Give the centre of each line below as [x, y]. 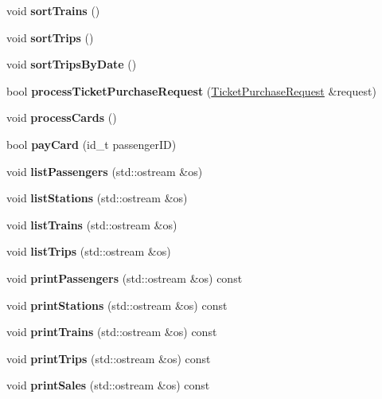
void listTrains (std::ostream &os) [92, 224]
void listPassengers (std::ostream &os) [105, 171]
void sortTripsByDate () [72, 64]
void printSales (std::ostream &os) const [108, 385]
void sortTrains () [53, 10]
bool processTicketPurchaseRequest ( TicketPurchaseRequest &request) [191, 90]
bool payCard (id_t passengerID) [92, 144]
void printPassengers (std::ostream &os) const [125, 278]
